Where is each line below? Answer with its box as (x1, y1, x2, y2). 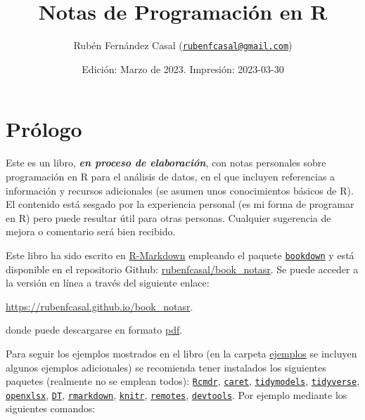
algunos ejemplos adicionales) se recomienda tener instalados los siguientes (6, 360, 326, 374)
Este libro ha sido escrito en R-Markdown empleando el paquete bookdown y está (6, 247, 354, 262)
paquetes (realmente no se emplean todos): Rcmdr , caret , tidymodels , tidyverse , (6, 374, 360, 388)
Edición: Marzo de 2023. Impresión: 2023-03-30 (82, 61, 284, 76)
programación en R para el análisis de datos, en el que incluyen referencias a (6, 169, 335, 183)
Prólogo (6, 114, 82, 143)
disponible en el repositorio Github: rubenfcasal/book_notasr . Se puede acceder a (6, 261, 359, 276)
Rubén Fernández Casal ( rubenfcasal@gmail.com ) (73, 38, 293, 53)
